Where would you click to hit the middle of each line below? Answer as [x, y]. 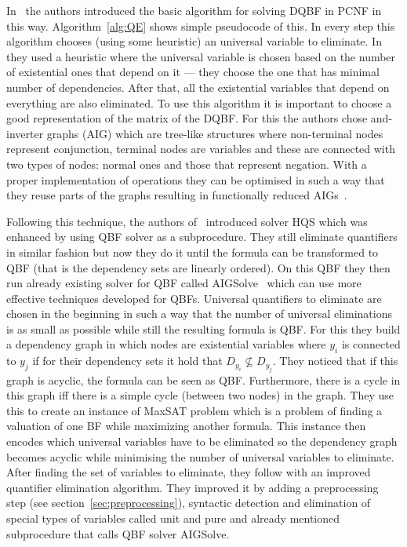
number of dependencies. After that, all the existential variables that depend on [198, 87]
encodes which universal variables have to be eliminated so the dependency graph [202, 441]
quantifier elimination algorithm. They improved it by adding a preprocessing [193, 487]
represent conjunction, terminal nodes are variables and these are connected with [201, 149]
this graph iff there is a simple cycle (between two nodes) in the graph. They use [200, 395]
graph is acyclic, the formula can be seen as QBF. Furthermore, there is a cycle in [203, 379]
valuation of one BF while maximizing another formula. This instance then [186, 426]
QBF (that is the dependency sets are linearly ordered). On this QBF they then [198, 267]
